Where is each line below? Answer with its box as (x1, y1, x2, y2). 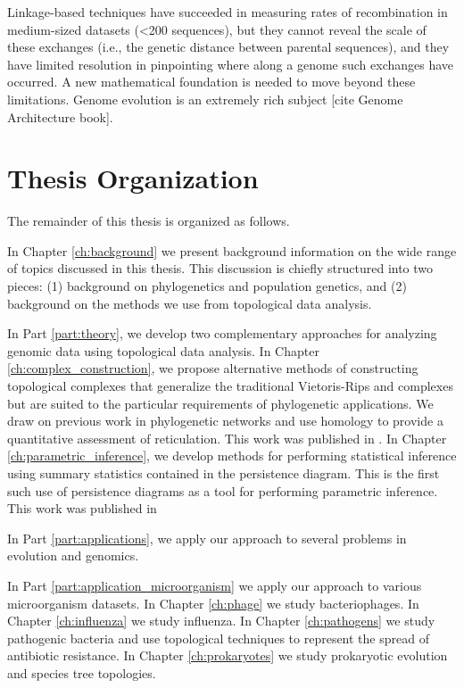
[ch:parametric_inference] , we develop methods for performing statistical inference (7, 446, 457, 465)
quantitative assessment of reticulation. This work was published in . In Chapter (7, 428, 447, 447)
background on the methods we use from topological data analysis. (7, 294, 372, 312)
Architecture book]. (7, 107, 113, 126)
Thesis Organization (7, 160, 259, 196)
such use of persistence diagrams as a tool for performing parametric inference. (7, 481, 438, 500)
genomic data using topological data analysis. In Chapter (7, 341, 319, 360)
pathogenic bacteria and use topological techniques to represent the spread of (7, 628, 429, 647)
